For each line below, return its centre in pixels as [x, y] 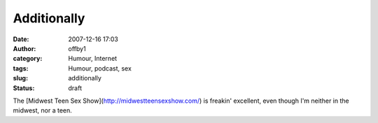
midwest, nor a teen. [43, 110]
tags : [21, 68]
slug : [20, 78]
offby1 [77, 48]
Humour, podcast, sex [100, 68]
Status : [24, 88]
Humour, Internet [93, 59]
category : [28, 59]
